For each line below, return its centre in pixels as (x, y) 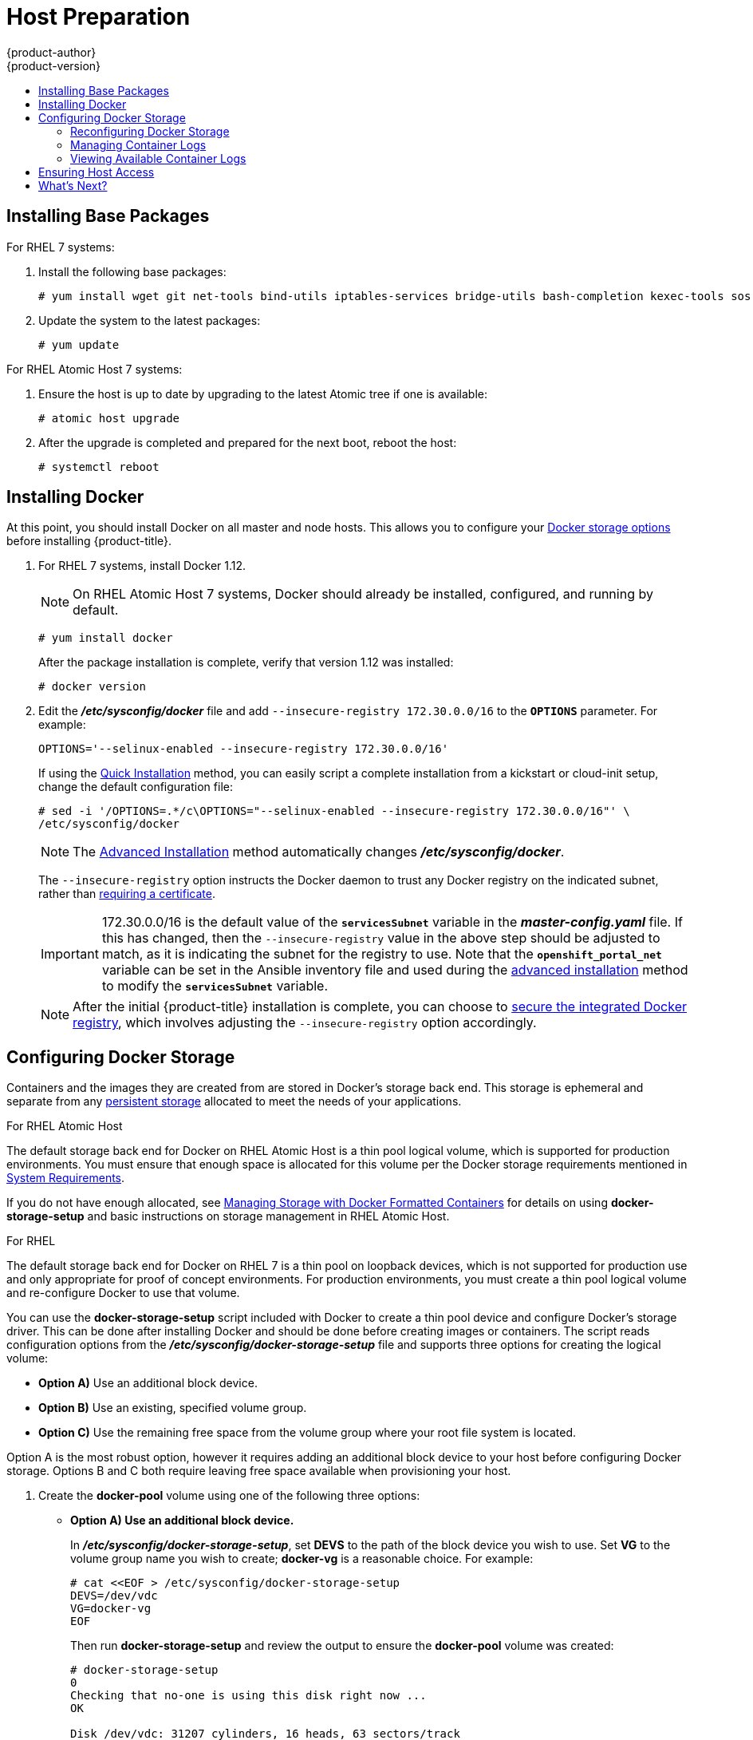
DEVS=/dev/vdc (114, 1596)
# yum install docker (106, 638)
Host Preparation (99, 17)
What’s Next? (73, 185)
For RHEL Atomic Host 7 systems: (95, 369)
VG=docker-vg (111, 1609)
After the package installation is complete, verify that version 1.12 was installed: (246, 662)
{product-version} (54, 65)
